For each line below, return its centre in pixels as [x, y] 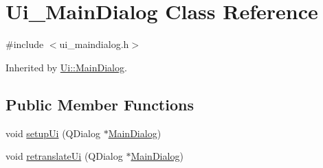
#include [25, 44]
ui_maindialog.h [94, 44]
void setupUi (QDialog [53, 133]
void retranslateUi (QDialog [64, 156]
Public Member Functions [100, 104]
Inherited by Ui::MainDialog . [66, 67]
